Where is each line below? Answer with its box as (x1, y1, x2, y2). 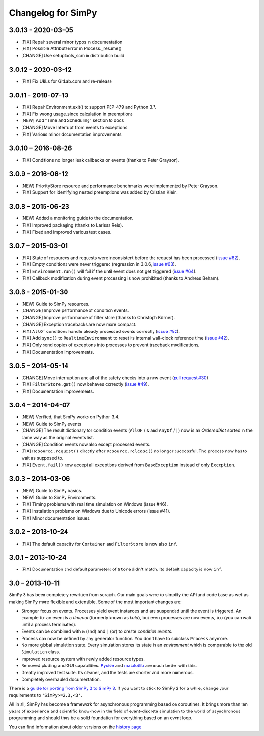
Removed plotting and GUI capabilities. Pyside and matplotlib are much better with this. (21, 663, 197, 668)
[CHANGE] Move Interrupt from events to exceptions (21, 124, 128, 130)
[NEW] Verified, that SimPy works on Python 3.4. (21, 414, 120, 420)
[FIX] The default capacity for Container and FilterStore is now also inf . (21, 541, 178, 546)
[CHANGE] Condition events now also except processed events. (21, 441, 151, 447)
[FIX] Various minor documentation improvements (21, 131, 122, 137)
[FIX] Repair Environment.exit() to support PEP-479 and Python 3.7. (21, 104, 156, 110)
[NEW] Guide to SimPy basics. (21, 488, 83, 494)
